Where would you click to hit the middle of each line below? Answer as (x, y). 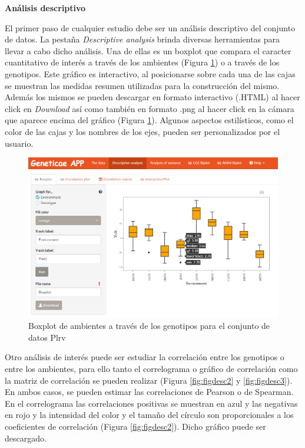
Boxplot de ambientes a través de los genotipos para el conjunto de (149, 326)
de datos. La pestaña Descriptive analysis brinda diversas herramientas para (142, 39)
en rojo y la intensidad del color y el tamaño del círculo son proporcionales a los (149, 415)
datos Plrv (47, 337)
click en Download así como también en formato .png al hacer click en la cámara (150, 108)
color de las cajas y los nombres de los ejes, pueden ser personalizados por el (142, 131)
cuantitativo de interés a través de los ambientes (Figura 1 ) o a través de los (142, 62)
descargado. (26, 438)
